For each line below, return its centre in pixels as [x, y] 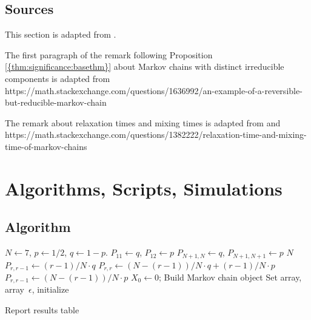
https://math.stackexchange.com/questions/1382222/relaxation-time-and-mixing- [156, 134]
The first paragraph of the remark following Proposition [109, 54]
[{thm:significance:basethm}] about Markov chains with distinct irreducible [145, 66]
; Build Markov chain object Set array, [230, 277]
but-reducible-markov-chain [56, 102]
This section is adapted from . [61, 34]
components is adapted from [58, 78]
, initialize [50, 289]
